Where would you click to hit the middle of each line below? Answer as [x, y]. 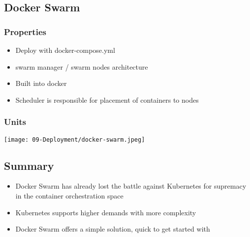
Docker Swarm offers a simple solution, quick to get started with [113, 229]
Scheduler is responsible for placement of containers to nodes [107, 99]
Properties [25, 31]
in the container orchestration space [69, 196]
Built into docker [41, 83]
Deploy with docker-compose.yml [65, 50]
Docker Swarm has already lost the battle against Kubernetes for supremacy [131, 186]
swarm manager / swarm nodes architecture [82, 66]
